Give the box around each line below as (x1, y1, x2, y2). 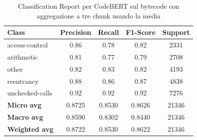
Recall (98, 27, 119, 37)
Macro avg (7, 112, 43, 122)
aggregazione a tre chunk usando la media (36, 10, 161, 20)
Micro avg (7, 100, 42, 110)
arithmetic (7, 51, 38, 62)
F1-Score (126, 27, 156, 37)
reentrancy (7, 76, 39, 86)
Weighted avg (7, 124, 54, 134)
